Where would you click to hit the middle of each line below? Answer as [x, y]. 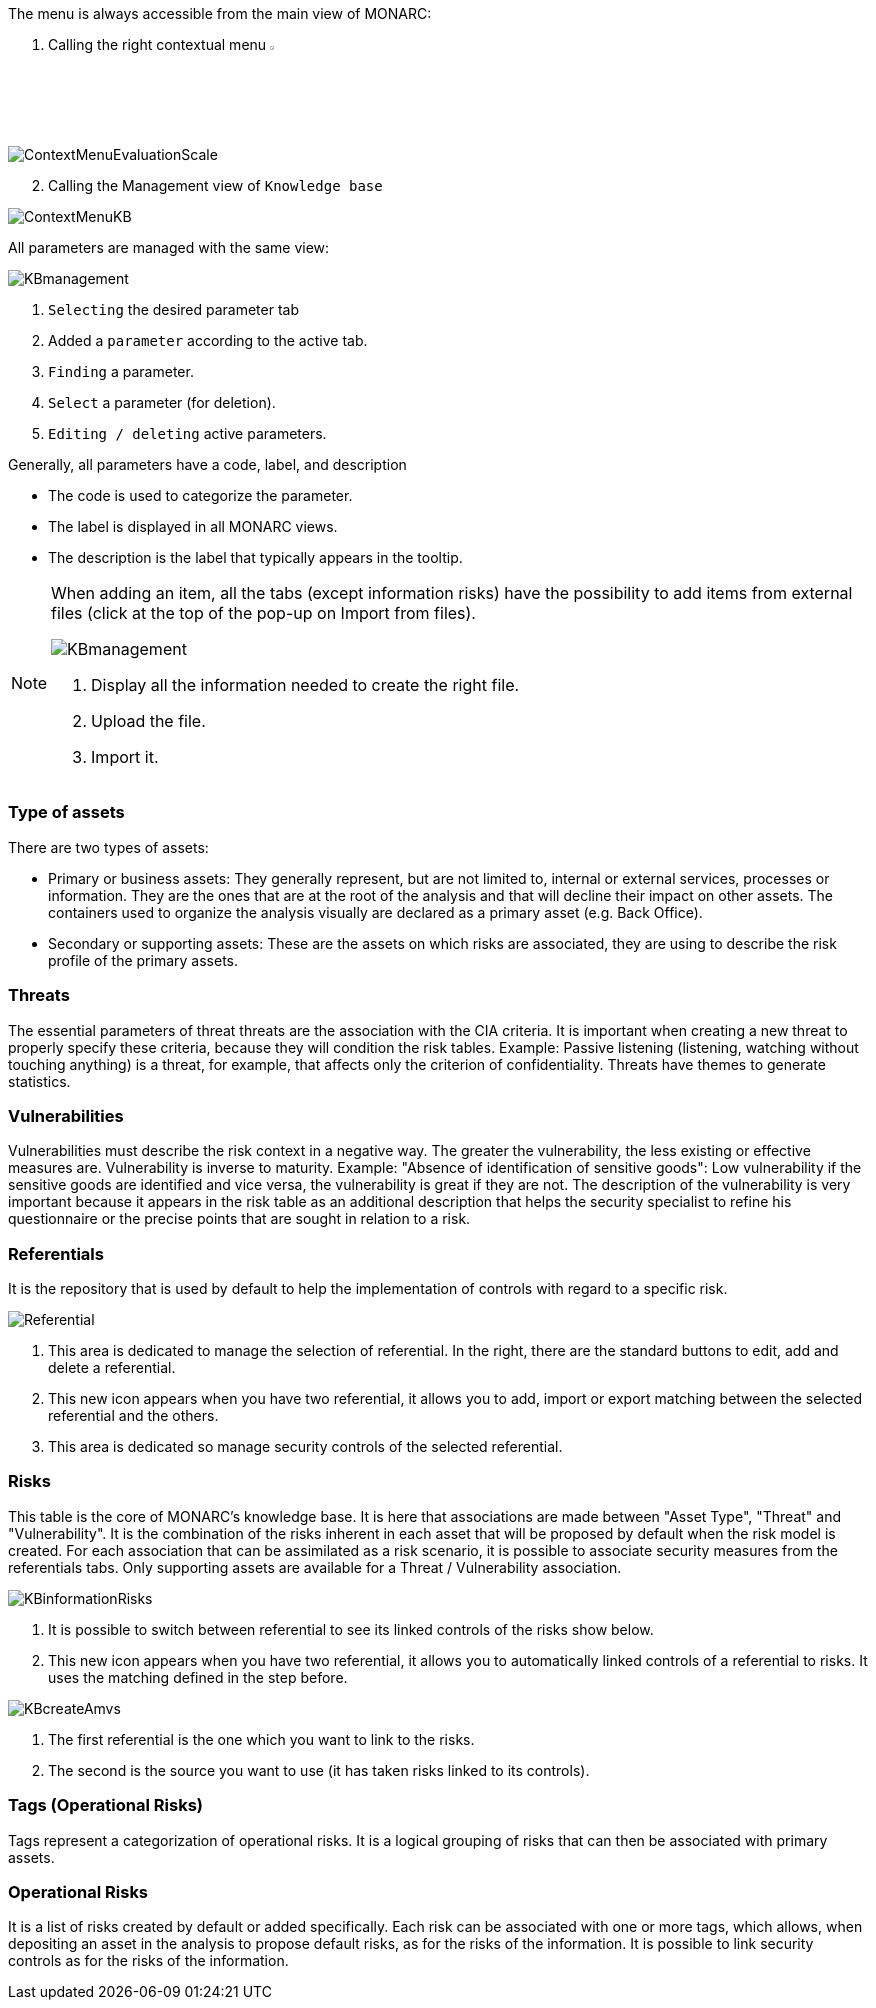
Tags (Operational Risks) [105, 1805]
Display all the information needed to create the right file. [305, 685]
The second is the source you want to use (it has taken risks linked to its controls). [319, 1770]
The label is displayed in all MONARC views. [193, 527]
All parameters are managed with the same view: [169, 248]
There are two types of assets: [108, 847]
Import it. [125, 757]
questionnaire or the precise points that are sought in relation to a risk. [239, 1219]
